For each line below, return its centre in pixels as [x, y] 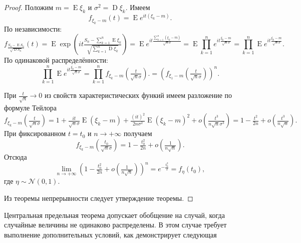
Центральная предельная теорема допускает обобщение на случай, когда [114, 215]
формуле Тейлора [30, 107]
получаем [138, 133]
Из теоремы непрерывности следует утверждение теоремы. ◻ [99, 198]
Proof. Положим [29, 7]
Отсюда [16, 157]
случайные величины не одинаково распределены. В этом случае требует [115, 225]
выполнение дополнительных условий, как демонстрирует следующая [110, 234]
